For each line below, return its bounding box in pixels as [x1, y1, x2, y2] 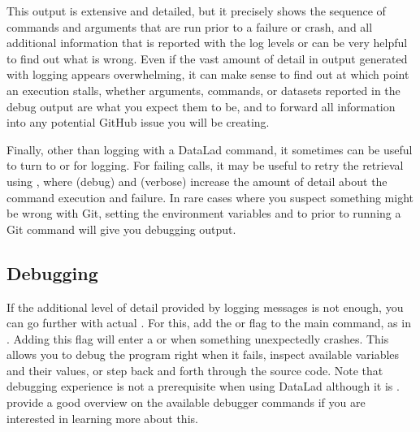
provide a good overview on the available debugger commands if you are [6, 394, 366, 411]
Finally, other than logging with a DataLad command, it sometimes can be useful [6, 140, 413, 158]
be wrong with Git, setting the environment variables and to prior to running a [6, 205, 401, 222]
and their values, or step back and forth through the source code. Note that [6, 361, 383, 378]
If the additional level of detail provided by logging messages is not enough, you [6, 298, 404, 315]
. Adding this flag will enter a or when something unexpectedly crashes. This [6, 330, 389, 347]
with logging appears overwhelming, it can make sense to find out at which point [6, 66, 409, 83]
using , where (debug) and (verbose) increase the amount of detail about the [6, 172, 388, 189]
